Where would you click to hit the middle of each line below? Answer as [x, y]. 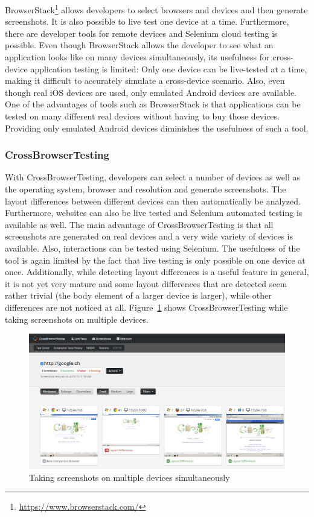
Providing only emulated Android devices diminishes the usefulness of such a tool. [157, 128]
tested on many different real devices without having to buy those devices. [142, 116]
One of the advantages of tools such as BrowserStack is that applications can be [153, 104]
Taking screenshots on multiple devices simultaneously [130, 477]
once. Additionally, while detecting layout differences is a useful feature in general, [157, 272]
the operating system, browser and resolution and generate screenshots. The [146, 189]
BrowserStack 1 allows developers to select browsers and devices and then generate [156, 9]
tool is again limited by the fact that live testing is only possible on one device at [155, 260]
